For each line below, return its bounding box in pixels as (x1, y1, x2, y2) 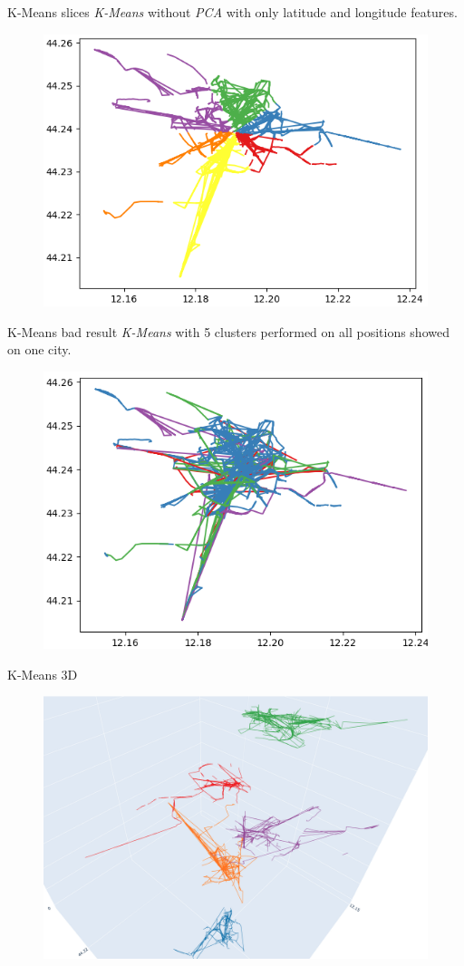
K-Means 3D (7, 664, 78, 683)
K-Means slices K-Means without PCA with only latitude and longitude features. (7, 3, 458, 21)
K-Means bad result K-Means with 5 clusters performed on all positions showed (7, 322, 449, 341)
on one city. (7, 340, 72, 359)
